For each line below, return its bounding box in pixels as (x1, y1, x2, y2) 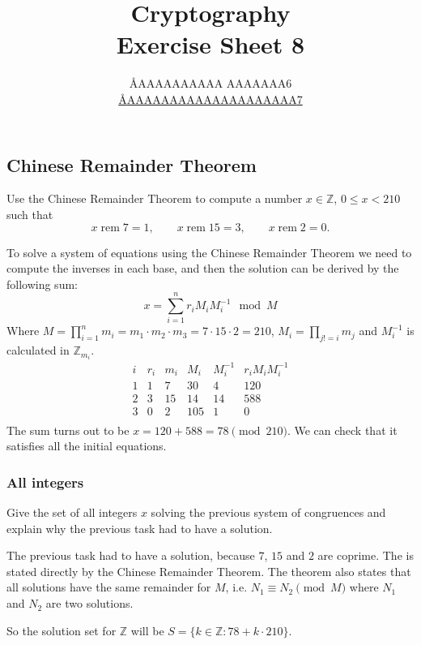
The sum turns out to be (6, 421, 130, 438)
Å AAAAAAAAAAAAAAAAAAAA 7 (118, 90, 303, 107)
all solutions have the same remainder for (6, 578, 211, 596)
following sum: (6, 275, 78, 292)
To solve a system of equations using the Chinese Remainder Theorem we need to (6, 243, 412, 260)
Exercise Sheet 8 (116, 28, 305, 61)
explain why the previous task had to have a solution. (6, 519, 273, 536)
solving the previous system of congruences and (151, 504, 386, 521)
